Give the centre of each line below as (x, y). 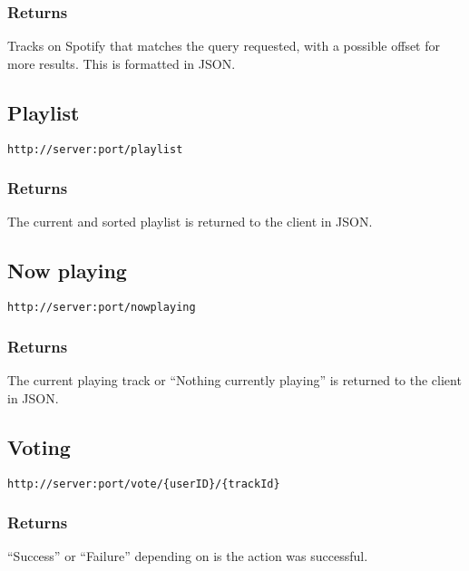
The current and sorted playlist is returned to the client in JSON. (190, 222)
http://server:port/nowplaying (102, 308)
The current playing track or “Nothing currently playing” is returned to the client (234, 380)
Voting (39, 446)
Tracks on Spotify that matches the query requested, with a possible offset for (224, 46)
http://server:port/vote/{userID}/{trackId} (144, 484)
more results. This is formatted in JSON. (122, 63)
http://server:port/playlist (95, 149)
